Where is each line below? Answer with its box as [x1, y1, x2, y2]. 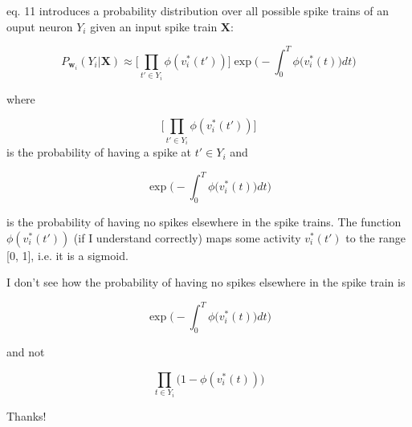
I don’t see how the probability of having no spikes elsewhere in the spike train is [6, 274, 406, 291]
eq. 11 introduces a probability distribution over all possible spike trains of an [6, 2, 389, 18]
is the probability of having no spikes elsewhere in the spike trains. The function [6, 213, 402, 230]
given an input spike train [90, 18, 218, 35]
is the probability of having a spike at [6, 144, 192, 161]
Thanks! [6, 407, 47, 424]
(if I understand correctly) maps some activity [73, 229, 301, 246]
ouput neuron [6, 18, 73, 35]
